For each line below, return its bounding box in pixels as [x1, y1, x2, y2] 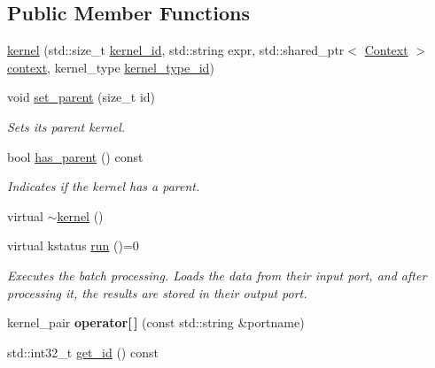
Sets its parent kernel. [7, 117, 126, 135]
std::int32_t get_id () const [7, 342, 159, 361]
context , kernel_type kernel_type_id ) [7, 57, 214, 76]
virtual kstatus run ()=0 [7, 236, 139, 255]
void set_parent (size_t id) [7, 88, 156, 106]
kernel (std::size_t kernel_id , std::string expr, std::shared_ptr [7, 41, 345, 59]
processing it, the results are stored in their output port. [7, 283, 307, 302]
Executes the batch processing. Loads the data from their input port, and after [7, 265, 427, 284]
